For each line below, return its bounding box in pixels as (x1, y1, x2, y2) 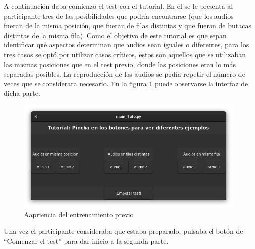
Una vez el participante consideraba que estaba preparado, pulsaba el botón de (4, 226, 243, 236)
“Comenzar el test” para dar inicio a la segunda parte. (4, 235, 169, 246)
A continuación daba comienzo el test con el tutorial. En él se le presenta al (4, 1, 233, 11)
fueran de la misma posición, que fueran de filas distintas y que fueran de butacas (4, 20, 251, 31)
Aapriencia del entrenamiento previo (24, 209, 134, 219)
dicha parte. (4, 88, 40, 98)
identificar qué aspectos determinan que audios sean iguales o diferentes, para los (4, 40, 249, 50)
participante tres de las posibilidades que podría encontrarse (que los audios (4, 10, 234, 21)
